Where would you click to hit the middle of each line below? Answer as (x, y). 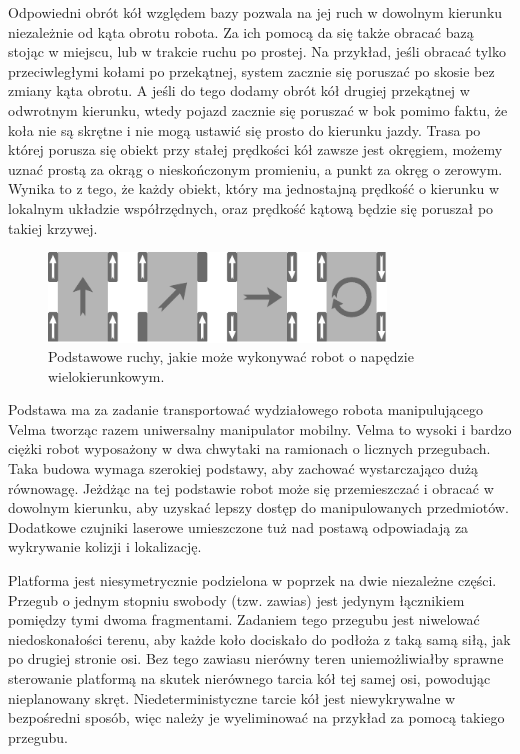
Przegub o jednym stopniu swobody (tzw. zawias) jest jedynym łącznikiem (236, 599)
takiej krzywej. (53, 227)
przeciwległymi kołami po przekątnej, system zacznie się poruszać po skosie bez (251, 70)
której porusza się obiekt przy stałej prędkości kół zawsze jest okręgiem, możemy (255, 149)
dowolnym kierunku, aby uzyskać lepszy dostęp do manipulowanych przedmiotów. (258, 507)
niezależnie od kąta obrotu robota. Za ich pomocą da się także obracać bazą (241, 31)
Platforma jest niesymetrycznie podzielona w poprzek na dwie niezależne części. (252, 580)
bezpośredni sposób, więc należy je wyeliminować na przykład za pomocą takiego (256, 717)
